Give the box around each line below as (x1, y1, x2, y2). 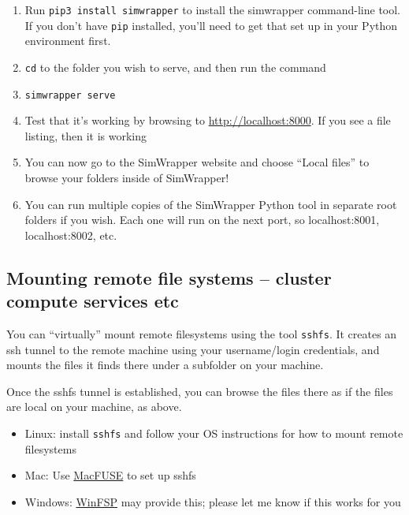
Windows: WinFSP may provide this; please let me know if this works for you (24, 493, 401, 509)
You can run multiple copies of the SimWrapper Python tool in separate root (24, 196, 397, 212)
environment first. (24, 32, 111, 49)
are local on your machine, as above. (6, 398, 182, 415)
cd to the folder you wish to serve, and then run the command (24, 58, 326, 75)
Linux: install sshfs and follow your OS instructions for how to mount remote (24, 425, 403, 441)
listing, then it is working (24, 127, 147, 144)
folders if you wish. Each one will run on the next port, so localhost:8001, (24, 211, 380, 228)
